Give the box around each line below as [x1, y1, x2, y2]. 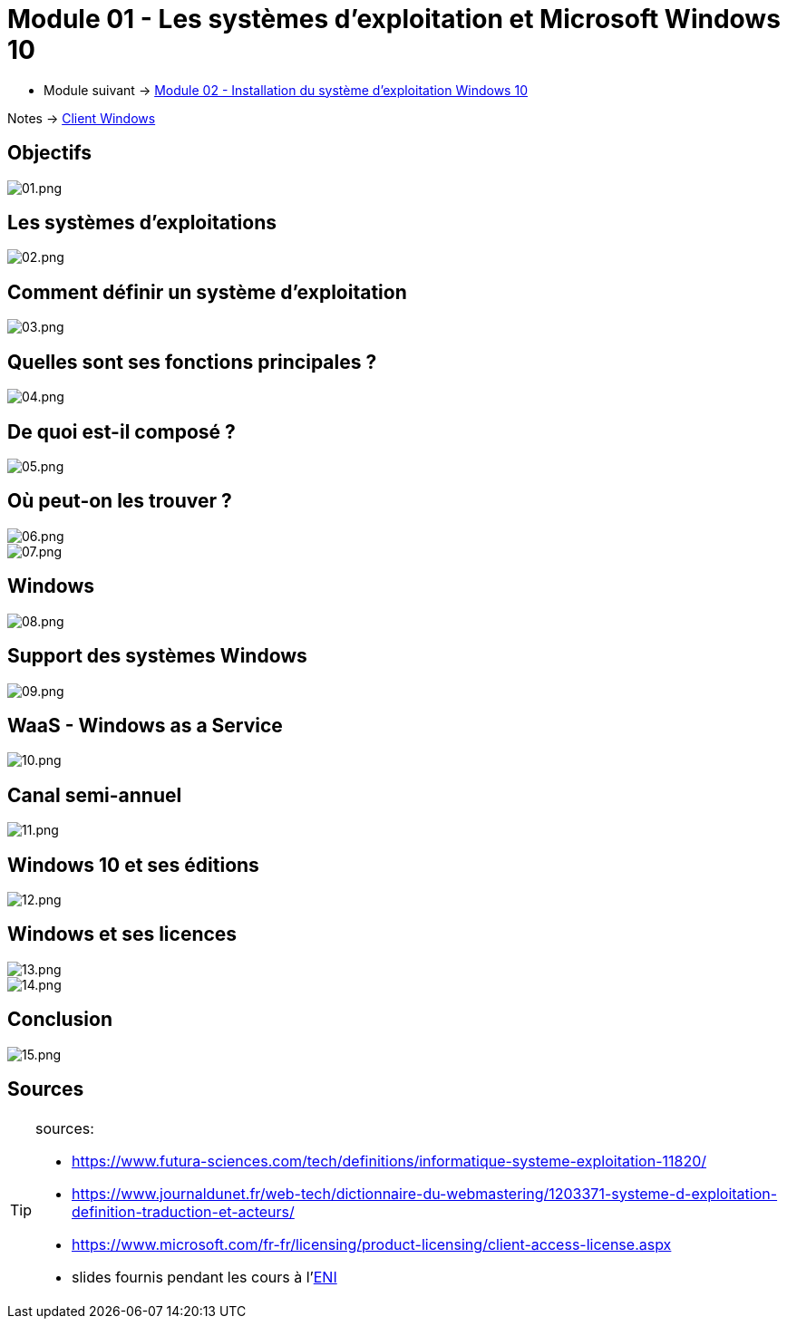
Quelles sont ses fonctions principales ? [7, 350, 377, 373]
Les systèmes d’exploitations [7, 211, 277, 235]
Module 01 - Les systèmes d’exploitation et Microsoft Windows [7, 4, 781, 34]
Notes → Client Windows [7, 110, 156, 126]
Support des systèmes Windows [7, 644, 307, 668]
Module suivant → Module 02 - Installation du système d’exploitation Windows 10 [44, 82, 528, 98]
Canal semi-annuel [7, 783, 182, 807]
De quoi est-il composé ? [7, 420, 236, 443]
